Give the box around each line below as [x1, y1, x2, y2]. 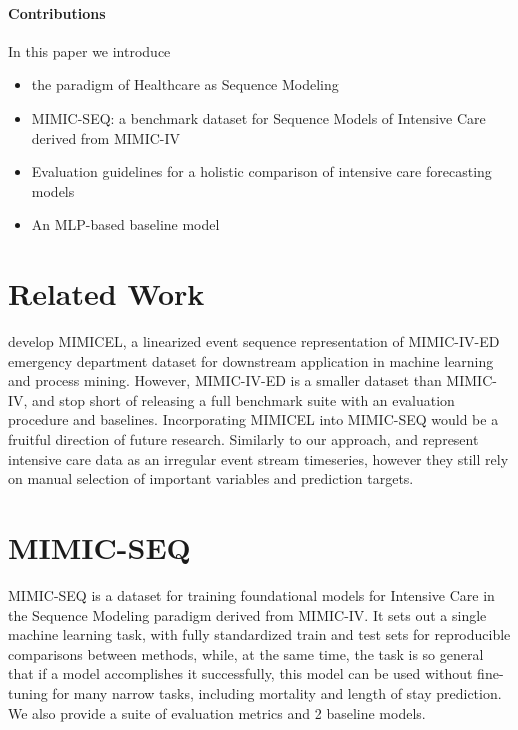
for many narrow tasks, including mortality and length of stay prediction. [52, 682, 502, 703]
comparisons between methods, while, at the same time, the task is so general [8, 643, 484, 664]
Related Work [8, 273, 205, 314]
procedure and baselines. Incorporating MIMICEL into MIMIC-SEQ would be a [8, 409, 499, 430]
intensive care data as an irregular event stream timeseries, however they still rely [8, 448, 509, 469]
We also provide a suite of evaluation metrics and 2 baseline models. [8, 702, 426, 723]
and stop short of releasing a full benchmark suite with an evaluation [32, 389, 455, 410]
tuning [8, 682, 48, 703]
